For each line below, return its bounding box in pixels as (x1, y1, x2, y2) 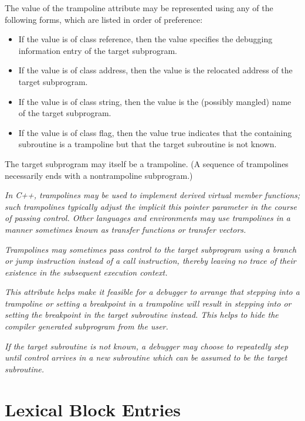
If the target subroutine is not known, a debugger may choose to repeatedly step (5, 339, 289, 352)
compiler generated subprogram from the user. (5, 320, 168, 332)
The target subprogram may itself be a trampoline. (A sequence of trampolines (5, 157, 289, 169)
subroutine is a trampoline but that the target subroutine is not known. (18, 138, 277, 150)
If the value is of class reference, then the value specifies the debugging (18, 33, 273, 45)
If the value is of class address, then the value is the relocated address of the (18, 64, 293, 76)
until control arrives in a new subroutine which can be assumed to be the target (5, 351, 287, 364)
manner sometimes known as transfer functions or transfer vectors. (5, 223, 246, 235)
